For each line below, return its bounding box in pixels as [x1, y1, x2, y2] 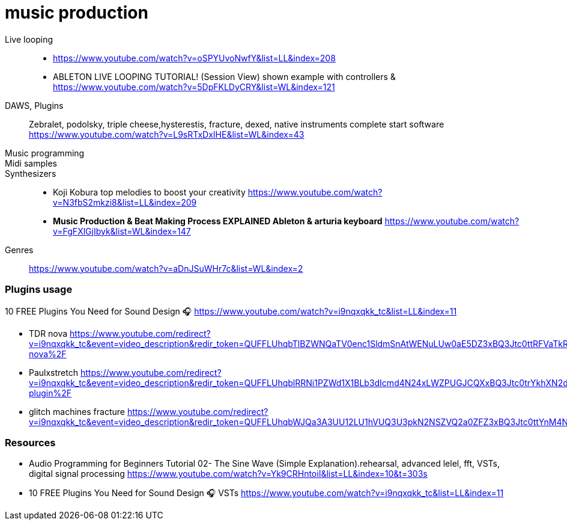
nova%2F [29, 348, 67, 359]
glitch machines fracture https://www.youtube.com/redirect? [29, 406, 268, 417]
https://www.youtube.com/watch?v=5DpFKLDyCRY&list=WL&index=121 [53, 81, 335, 92]
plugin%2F [29, 387, 72, 398]
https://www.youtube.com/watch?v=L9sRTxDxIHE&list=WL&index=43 [29, 129, 305, 140]
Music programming [5, 147, 85, 158]
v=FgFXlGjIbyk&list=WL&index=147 [53, 226, 191, 236]
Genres [5, 244, 34, 255]
